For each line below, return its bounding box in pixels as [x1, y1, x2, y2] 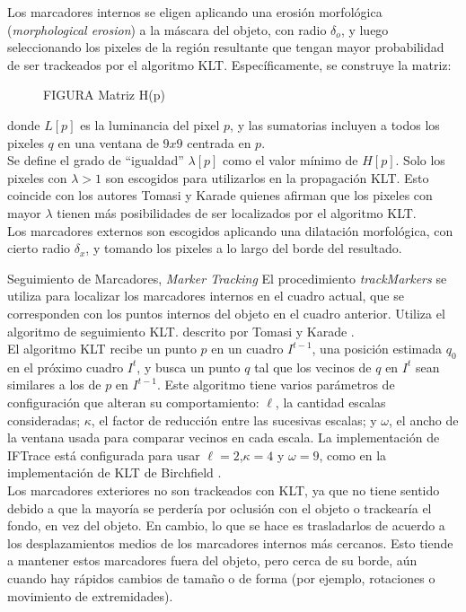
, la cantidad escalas [275, 393, 386, 412]
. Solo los [395, 151, 445, 170]
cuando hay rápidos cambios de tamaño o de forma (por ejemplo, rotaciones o [7, 569, 435, 588]
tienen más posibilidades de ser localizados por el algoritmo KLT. [57, 203, 417, 222]
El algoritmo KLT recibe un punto [7, 339, 197, 358]
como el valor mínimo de [223, 151, 358, 170]
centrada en [187, 133, 251, 152]
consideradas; [7, 410, 81, 429]
